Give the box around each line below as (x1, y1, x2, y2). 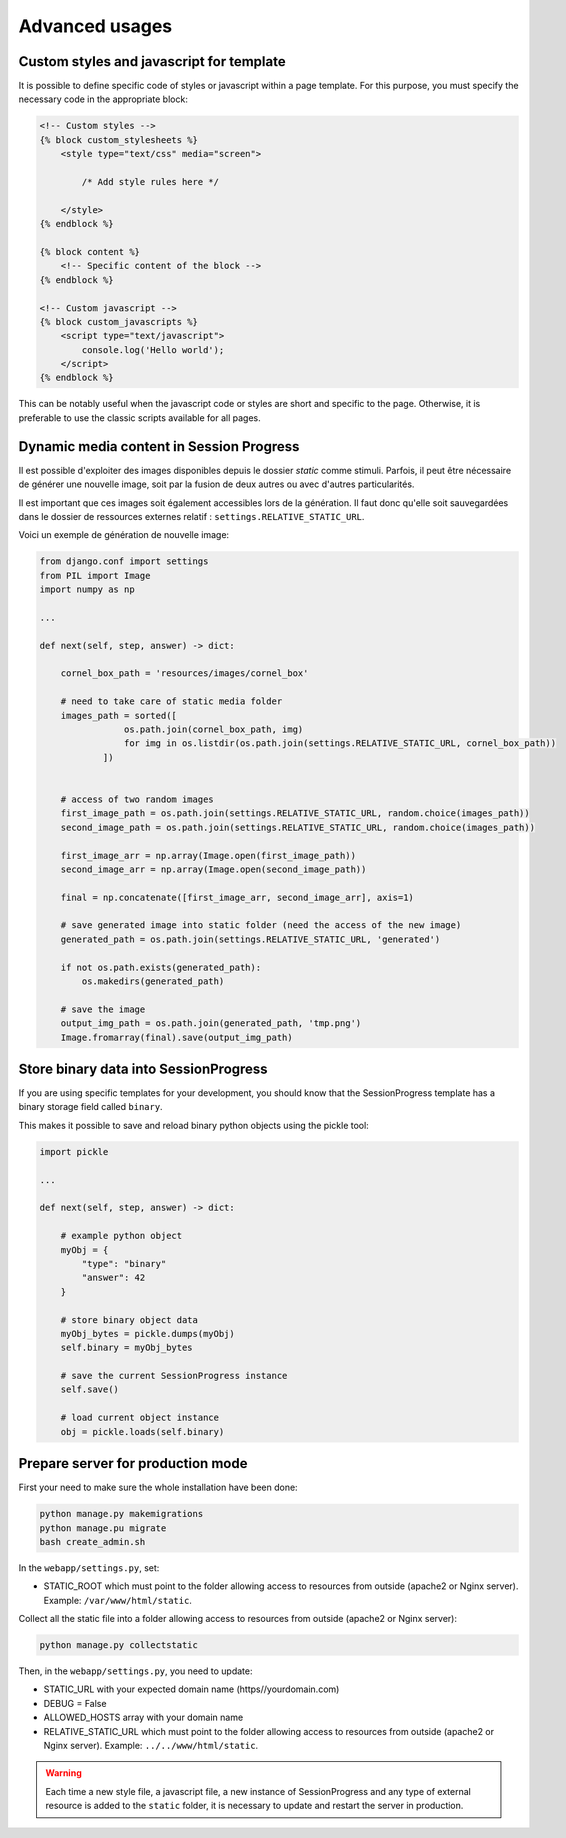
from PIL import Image (39, 570, 151, 581)
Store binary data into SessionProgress (18, 1060, 269, 1077)
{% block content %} (39, 246, 140, 257)
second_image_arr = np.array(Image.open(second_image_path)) (60, 863, 367, 875)
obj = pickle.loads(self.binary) (60, 1426, 225, 1437)
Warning (45, 1767, 82, 1779)
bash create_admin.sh (39, 1536, 146, 1547)
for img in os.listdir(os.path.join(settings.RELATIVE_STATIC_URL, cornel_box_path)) (123, 738, 557, 749)
